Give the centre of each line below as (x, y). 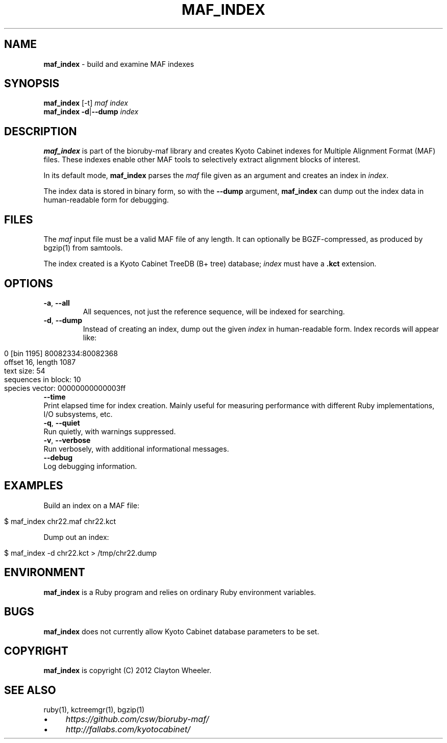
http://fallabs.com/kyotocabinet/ (128, 729)
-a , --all (57, 303)
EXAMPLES (34, 486)
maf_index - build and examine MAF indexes (119, 64)
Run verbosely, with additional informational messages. (136, 449)
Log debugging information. (90, 466)
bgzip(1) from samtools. (83, 248)
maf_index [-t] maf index (86, 103)
